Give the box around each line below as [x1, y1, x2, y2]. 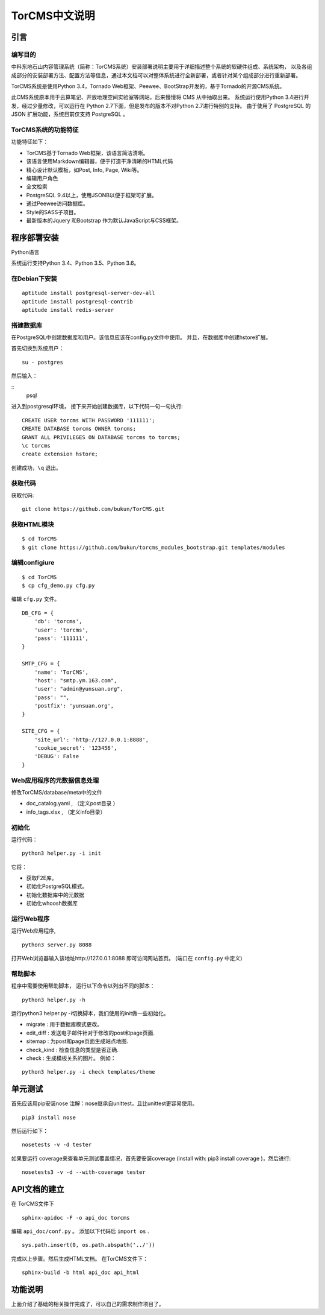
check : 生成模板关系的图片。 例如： [26, 1054, 116, 1062]
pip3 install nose [22, 1114, 76, 1121]
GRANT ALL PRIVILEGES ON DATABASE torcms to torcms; [22, 434, 181, 440]
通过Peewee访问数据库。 [26, 200, 88, 208]
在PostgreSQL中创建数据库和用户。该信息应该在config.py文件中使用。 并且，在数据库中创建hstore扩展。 [11, 334, 271, 341]
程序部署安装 [11, 232, 59, 242]
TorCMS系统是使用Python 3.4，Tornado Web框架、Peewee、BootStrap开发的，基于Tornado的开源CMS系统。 [11, 83, 285, 90]
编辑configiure [11, 559, 55, 567]
